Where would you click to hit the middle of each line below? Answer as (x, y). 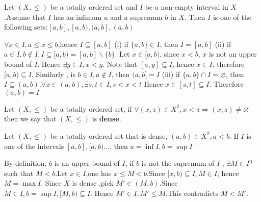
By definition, (25, 163)
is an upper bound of (87, 163)
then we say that (30, 119)
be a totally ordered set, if (91, 108)
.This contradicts (192, 193)
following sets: (26, 27)
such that (19, 173)
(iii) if (171, 74)
